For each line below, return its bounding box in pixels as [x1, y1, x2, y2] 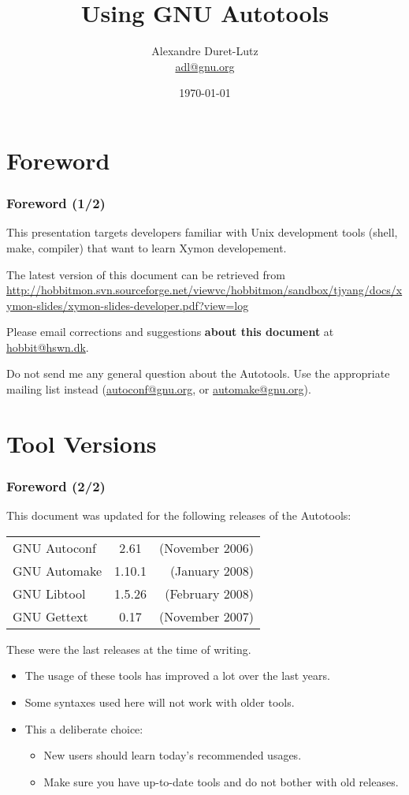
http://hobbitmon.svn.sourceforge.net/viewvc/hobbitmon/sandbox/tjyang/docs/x [6, 282, 403, 298]
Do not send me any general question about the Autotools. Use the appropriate [6, 365, 390, 382]
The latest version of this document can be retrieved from [6, 266, 285, 282]
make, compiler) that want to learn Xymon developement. [6, 239, 287, 256]
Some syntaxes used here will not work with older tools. [24, 694, 295, 711]
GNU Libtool [13, 584, 86, 603]
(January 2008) [169, 561, 254, 580]
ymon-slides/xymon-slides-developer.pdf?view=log [6, 297, 249, 313]
